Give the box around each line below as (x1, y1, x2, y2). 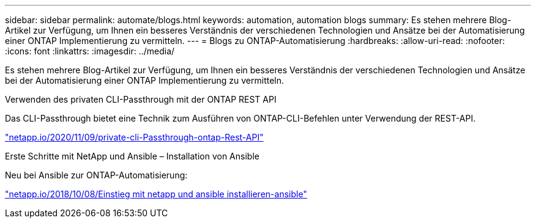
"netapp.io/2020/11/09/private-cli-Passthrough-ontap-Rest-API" (5, 132, 264, 142)
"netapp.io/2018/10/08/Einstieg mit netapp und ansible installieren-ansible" (5, 189, 307, 199)
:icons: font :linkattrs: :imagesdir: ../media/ (5, 46, 175, 56)
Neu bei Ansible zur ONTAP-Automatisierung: (5, 170, 188, 180)
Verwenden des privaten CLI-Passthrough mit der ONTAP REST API (5, 94, 277, 104)
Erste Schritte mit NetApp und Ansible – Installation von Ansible (5, 151, 259, 161)
